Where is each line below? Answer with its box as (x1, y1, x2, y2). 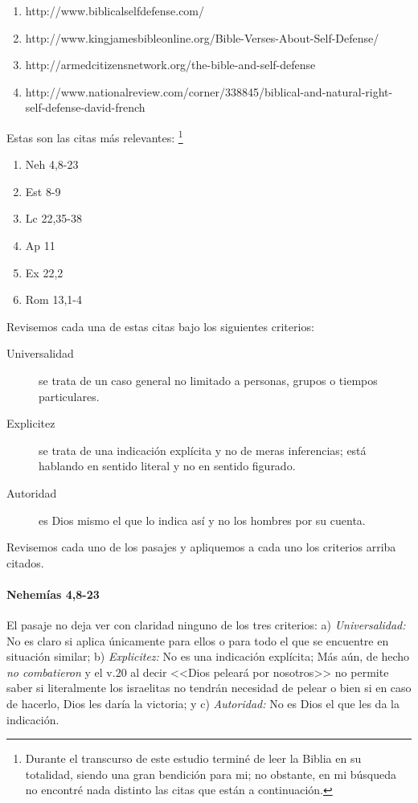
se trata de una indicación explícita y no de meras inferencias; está (39, 441, 367, 458)
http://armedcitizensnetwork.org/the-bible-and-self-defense (25, 56, 316, 73)
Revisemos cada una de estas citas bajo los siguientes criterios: (6, 318, 314, 334)
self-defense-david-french (25, 99, 145, 116)
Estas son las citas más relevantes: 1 (6, 126, 183, 145)
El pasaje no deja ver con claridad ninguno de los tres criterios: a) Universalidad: (6, 617, 406, 633)
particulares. (39, 387, 100, 404)
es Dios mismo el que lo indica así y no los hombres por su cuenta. (39, 511, 366, 528)
